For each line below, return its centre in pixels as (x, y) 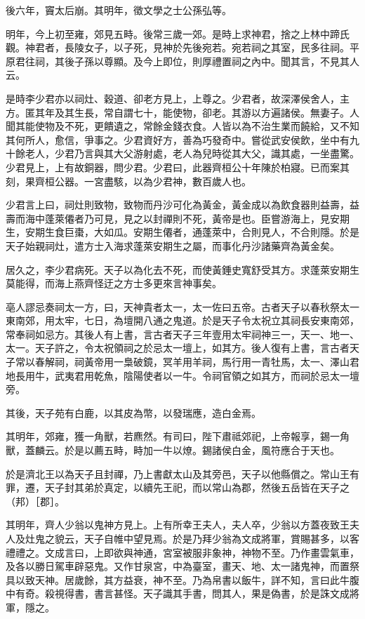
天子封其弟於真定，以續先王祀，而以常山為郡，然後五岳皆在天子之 (197, 487)
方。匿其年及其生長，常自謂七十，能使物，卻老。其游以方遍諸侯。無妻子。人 (182, 112)
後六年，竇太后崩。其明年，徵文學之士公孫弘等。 (119, 10)
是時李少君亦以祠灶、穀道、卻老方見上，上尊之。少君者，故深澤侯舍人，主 (178, 98)
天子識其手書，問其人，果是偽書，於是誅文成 (246, 593)
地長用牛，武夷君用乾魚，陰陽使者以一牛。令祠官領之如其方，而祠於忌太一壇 (182, 375)
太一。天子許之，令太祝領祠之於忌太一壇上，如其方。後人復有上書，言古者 (178, 348)
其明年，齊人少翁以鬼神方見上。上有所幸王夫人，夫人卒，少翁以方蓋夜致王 (178, 525)
